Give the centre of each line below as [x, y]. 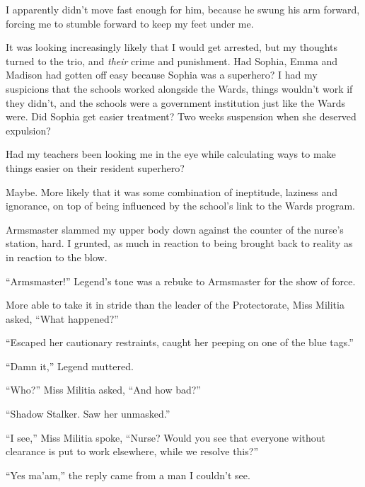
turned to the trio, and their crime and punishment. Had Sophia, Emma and [172, 61]
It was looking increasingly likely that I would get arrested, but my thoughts [172, 47]
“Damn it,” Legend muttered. [70, 366]
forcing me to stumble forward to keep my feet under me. [130, 23]
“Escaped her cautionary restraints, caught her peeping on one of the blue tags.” [180, 342]
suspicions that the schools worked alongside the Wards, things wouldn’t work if [179, 88]
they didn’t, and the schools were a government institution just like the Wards [176, 102]
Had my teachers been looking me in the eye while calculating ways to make [171, 154]
